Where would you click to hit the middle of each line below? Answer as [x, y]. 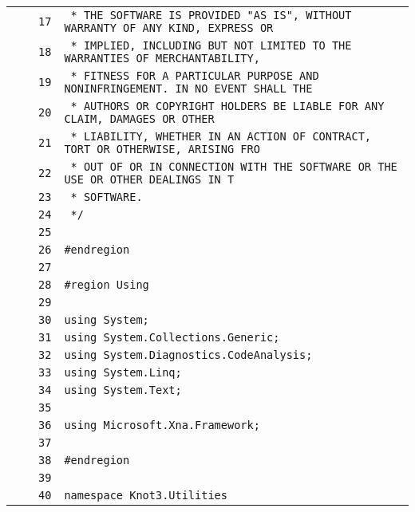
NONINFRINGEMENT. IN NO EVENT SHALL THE [188, 89]
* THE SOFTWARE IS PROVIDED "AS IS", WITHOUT [211, 15]
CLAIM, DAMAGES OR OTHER [139, 119]
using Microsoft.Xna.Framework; [162, 425]
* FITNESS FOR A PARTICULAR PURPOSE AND [195, 76]
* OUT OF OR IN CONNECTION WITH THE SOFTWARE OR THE [234, 167]
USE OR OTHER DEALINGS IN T [149, 179]
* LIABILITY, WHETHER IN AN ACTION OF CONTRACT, [221, 136]
